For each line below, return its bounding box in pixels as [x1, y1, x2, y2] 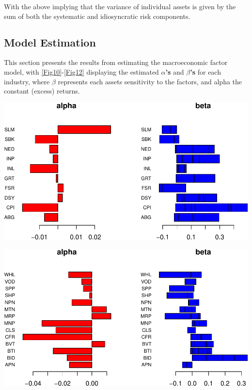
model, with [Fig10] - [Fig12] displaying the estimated [4, 66, 159, 77]
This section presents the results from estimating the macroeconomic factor [4, 57, 228, 67]
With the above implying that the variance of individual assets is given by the [4, 1, 236, 11]
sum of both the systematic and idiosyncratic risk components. [4, 11, 190, 21]
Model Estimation [4, 34, 96, 49]
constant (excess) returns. [4, 86, 80, 96]
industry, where [4, 76, 50, 86]
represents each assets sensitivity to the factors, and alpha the [58, 76, 242, 86]
